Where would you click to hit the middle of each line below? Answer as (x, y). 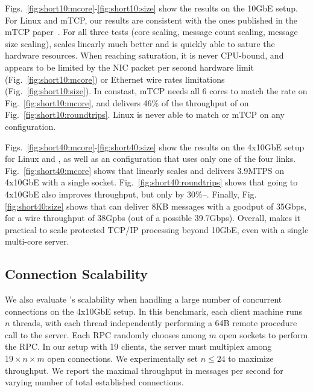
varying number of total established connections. (94, 382)
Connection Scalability (77, 274)
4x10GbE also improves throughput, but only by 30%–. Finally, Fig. (131, 194)
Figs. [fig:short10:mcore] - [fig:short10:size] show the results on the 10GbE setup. (151, 8)
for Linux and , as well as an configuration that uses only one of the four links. (150, 159)
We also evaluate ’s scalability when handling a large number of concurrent (144, 299)
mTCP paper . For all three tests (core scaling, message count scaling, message (151, 32)
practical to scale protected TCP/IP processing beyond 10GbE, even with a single (157, 229)
